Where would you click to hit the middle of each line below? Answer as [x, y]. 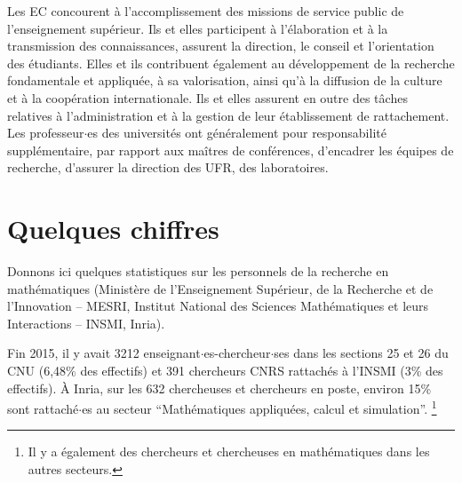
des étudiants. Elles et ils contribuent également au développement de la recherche [231, 63]
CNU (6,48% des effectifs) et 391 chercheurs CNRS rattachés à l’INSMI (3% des [225, 371]
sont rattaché [43, 408]
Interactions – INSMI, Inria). [86, 323]
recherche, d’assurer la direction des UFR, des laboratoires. [168, 167]
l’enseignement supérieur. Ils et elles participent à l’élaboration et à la [198, 28]
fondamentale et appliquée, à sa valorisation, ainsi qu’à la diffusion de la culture [225, 80]
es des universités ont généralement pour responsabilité [237, 133]
